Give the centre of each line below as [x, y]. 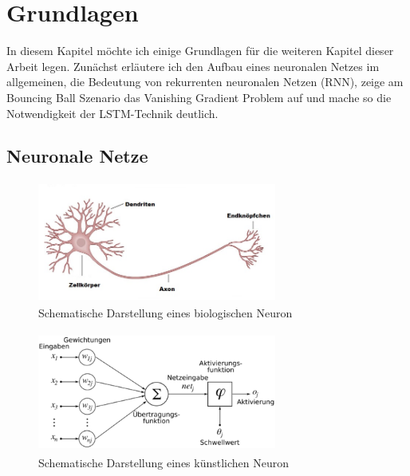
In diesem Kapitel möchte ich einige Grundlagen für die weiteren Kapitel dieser [200, 51]
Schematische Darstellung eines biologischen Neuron [166, 312]
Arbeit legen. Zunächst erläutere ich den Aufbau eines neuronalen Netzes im [193, 66]
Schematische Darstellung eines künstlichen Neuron [164, 463]
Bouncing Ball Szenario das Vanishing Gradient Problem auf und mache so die [199, 97]
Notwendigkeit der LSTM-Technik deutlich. [112, 113]
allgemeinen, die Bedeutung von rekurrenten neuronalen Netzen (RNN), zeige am [205, 82]
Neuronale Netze [77, 156]
